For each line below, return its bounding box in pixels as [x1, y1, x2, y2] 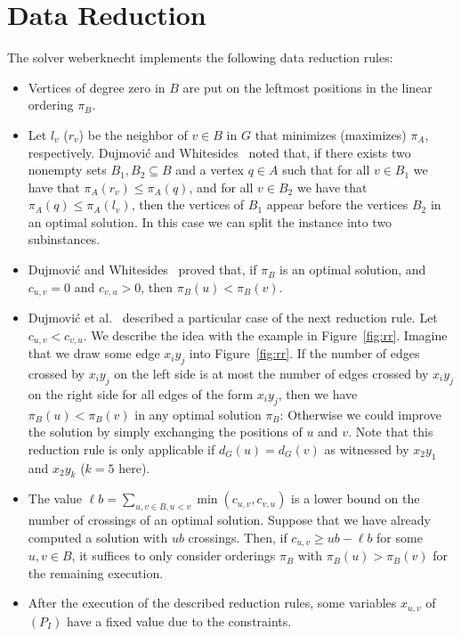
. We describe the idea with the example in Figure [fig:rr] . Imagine [83, 325, 448, 344]
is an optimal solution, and [279, 260, 426, 279]
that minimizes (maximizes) [255, 125, 407, 143]
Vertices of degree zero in [28, 78, 166, 96]
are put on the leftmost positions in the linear [182, 78, 433, 96]
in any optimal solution [134, 404, 262, 423]
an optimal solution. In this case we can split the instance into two [28, 212, 392, 231]
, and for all [189, 177, 254, 196]
